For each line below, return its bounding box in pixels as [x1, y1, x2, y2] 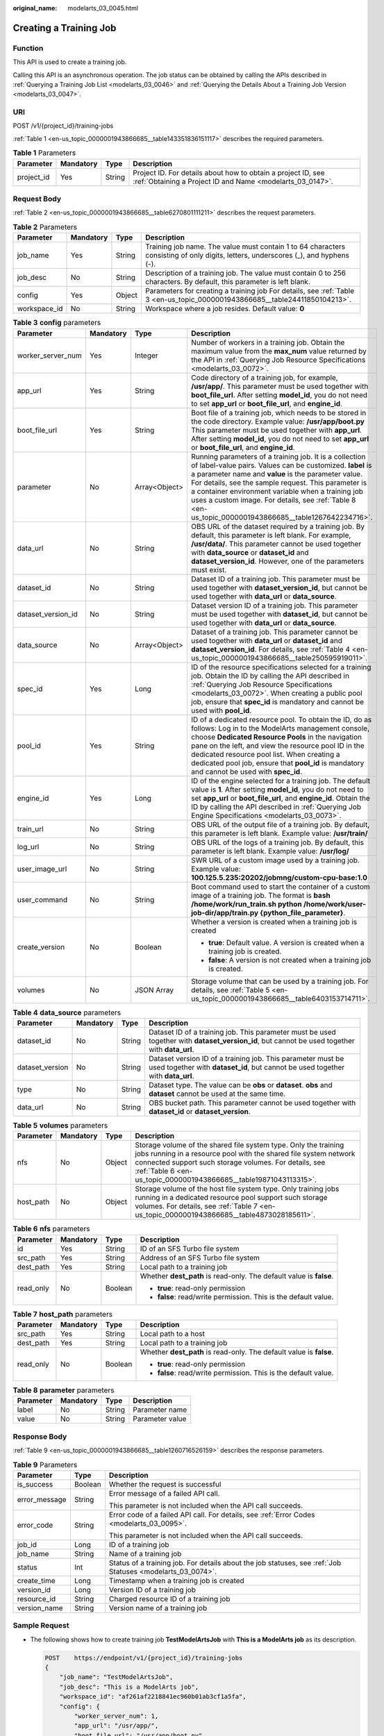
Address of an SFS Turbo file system [140, 1253, 260, 1262]
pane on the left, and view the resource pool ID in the [191, 740, 365, 750]
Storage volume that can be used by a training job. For [191, 976, 369, 986]
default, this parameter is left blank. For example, [191, 530, 351, 540]
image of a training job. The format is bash [191, 890, 331, 900]
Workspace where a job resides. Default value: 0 [145, 304, 305, 314]
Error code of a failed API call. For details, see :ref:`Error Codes [108, 1510, 315, 1519]
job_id [17, 1539, 37, 1549]
